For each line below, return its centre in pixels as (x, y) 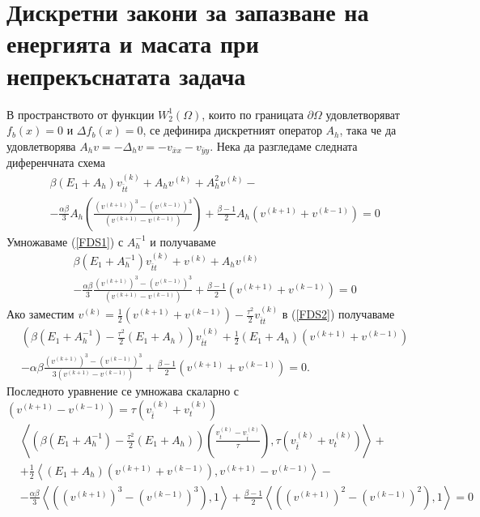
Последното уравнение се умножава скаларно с (123, 391)
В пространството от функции (81, 114)
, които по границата (253, 114)
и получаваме (183, 241)
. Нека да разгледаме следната (284, 145)
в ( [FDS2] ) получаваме (338, 314)
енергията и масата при (133, 43)
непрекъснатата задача (126, 75)
